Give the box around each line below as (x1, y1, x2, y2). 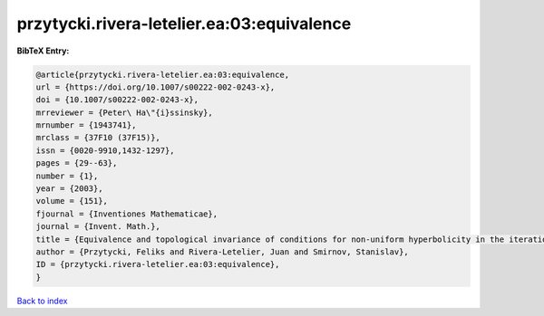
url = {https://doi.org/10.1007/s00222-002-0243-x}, (35, 81, 276, 92)
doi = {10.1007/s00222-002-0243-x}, (35, 95, 199, 105)
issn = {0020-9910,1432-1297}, (35, 145, 176, 156)
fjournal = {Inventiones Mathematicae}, (35, 208, 218, 219)
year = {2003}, (35, 184, 103, 194)
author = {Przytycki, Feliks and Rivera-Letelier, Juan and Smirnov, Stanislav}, (35, 247, 410, 257)
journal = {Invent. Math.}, (35, 222, 160, 232)
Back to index (16, 295, 68, 306)
